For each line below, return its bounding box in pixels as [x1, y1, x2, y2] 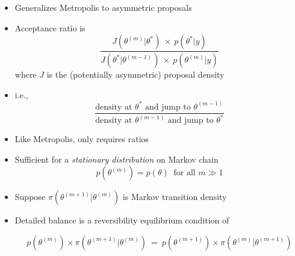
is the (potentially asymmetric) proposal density [46, 68, 225, 81]
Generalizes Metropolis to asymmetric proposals [14, 1, 192, 13]
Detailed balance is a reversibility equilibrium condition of [14, 214, 229, 226]
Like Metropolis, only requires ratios [14, 133, 149, 145]
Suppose [14, 190, 46, 203]
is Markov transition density [122, 190, 227, 203]
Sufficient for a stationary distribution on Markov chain [14, 152, 219, 165]
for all [173, 169, 196, 178]
